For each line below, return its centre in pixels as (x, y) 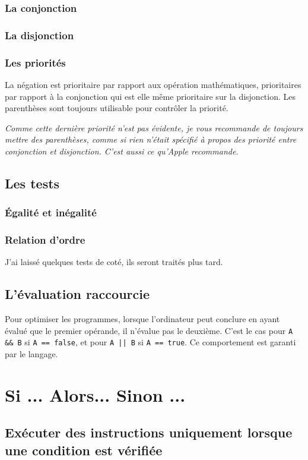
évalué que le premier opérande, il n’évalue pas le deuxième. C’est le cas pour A (149, 330)
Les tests (32, 183)
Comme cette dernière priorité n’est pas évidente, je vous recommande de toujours (154, 127)
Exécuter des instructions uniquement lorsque (149, 432)
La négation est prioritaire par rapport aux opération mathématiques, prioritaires (153, 84)
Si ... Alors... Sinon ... (95, 394)
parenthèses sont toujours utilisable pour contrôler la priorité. (117, 108)
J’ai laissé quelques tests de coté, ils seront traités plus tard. (114, 262)
